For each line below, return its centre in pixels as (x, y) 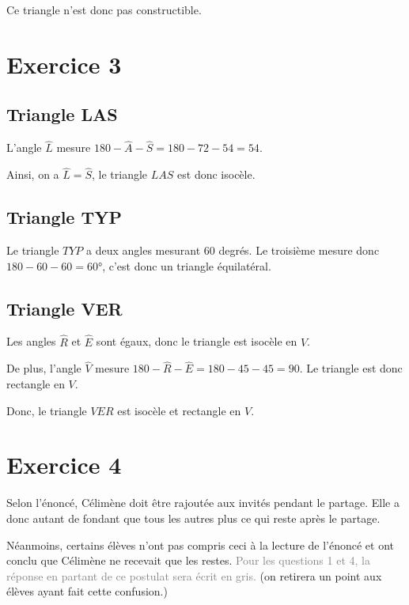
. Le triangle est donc (351, 368)
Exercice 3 (64, 64)
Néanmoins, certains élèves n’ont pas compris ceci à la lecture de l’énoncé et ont (201, 544)
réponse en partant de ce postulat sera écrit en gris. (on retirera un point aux (194, 575)
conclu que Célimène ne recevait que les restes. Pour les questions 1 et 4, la (188, 560)
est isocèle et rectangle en (179, 410)
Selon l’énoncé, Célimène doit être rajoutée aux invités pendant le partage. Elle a (203, 503)
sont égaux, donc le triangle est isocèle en (197, 341)
